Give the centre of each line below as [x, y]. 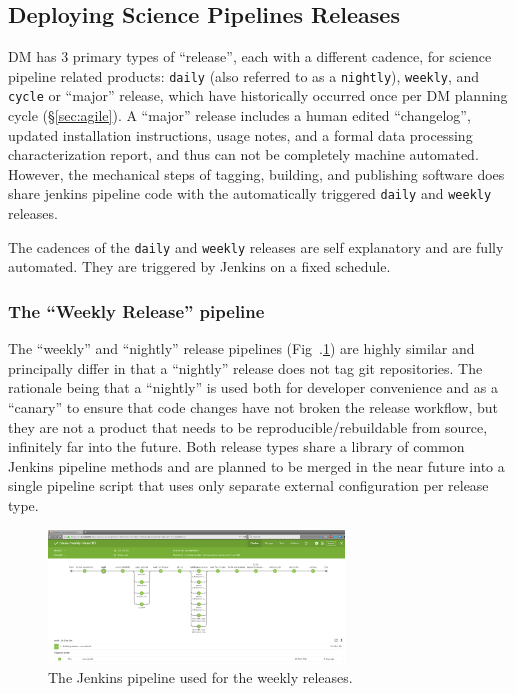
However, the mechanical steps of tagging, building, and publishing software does [256, 173]
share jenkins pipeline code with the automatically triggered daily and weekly [250, 193]
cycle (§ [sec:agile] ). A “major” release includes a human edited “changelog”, [239, 115]
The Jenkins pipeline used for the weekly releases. [200, 677]
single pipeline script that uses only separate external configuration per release [248, 485]
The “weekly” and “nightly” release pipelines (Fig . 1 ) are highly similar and [241, 348]
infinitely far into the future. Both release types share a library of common [236, 446]
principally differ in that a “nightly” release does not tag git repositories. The [245, 367]
